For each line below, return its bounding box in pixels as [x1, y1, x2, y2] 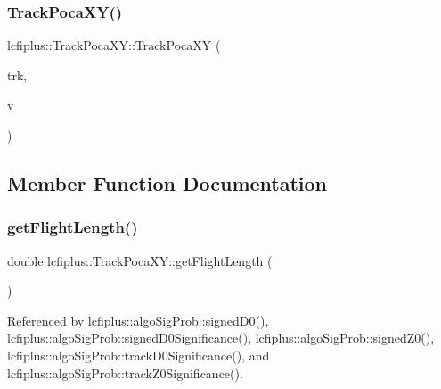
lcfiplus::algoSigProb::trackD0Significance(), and [7, 345, 270, 364]
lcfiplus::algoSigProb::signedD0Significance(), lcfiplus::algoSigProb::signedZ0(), [7, 328, 435, 347]
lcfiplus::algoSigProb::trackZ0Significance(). [7, 363, 243, 382]
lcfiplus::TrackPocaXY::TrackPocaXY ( [7, 36, 221, 54]
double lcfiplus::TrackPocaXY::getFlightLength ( [7, 251, 273, 269]
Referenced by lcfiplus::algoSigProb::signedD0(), [7, 310, 269, 329]
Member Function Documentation [7, 169, 328, 196]
